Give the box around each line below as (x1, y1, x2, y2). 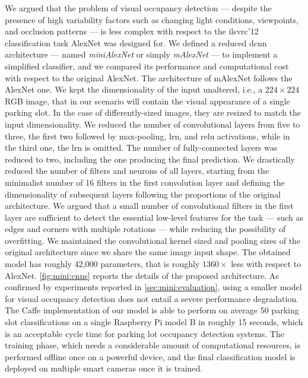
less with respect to (231, 258, 301, 270)
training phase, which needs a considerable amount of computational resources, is (5, 339, 301, 351)
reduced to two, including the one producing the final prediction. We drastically (5, 153, 295, 165)
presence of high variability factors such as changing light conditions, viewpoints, (5, 13, 299, 26)
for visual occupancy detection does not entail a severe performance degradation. (5, 292, 299, 304)
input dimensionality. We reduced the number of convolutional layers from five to (5, 117, 300, 130)
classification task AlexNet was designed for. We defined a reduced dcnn (5, 36, 267, 49)
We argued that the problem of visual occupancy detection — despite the (5, 2, 272, 14)
